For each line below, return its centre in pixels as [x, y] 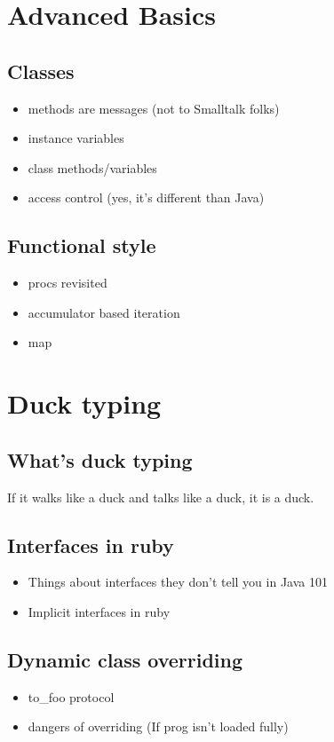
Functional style [82, 245]
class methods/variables [92, 167]
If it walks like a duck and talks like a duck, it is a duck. [161, 497]
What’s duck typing [100, 459]
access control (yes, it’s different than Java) [146, 197]
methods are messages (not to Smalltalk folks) [154, 108]
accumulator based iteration [104, 312]
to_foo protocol [71, 696]
